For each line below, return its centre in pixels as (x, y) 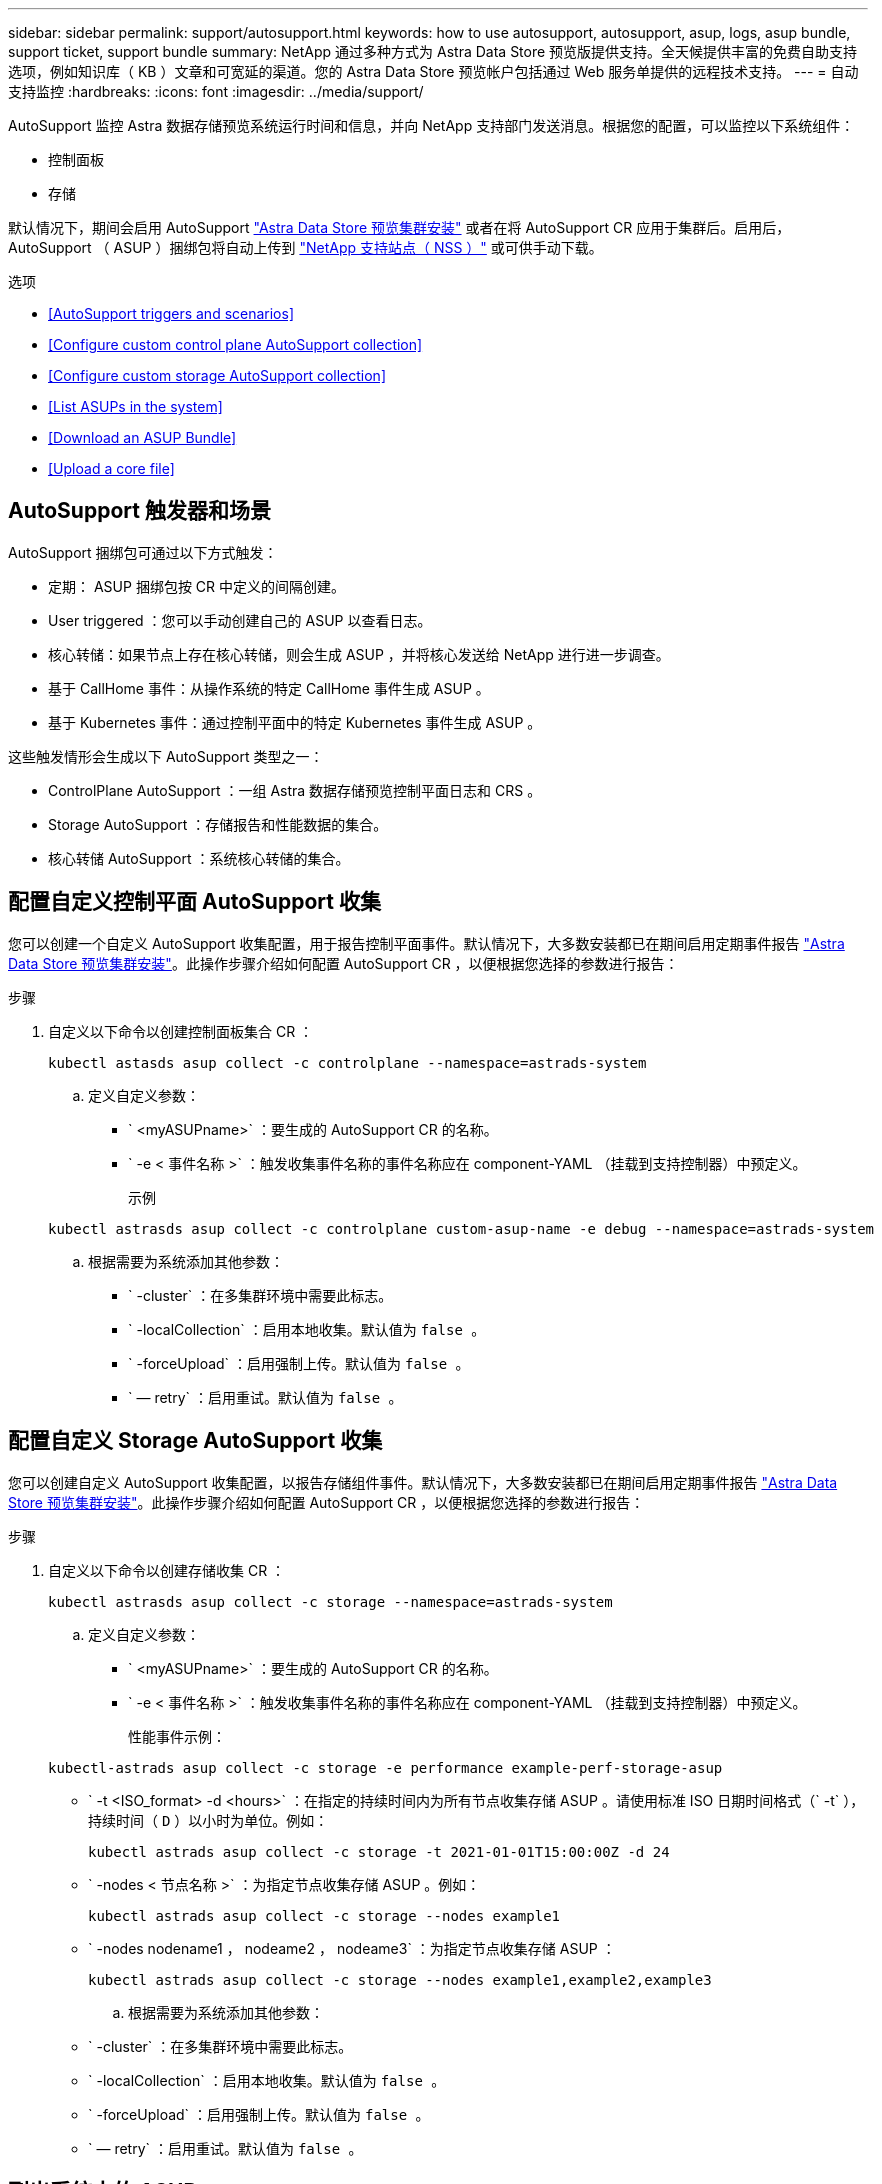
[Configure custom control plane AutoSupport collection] (235, 344)
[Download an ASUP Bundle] (142, 437)
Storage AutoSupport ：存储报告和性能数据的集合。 (218, 824)
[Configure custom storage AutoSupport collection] (217, 375)
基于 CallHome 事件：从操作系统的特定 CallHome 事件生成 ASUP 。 (269, 688)
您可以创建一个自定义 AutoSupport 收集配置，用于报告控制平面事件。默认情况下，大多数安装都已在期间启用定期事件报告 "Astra (426, 943)
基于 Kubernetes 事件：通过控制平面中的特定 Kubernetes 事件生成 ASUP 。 (295, 722)
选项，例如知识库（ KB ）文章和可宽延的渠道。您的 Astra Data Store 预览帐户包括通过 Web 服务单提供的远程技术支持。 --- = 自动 (433, 71)
